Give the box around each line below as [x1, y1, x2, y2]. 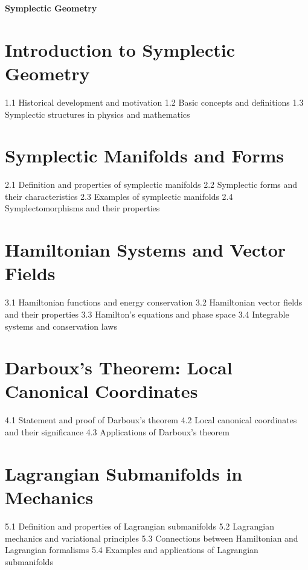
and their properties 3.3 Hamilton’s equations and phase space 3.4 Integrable [5, 307, 289, 320]
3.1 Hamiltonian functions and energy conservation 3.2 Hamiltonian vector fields [5, 296, 303, 309]
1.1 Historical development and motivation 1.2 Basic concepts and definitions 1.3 [5, 95, 304, 108]
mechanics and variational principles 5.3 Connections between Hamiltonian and [5, 531, 298, 544]
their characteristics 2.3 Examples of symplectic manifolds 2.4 [5, 190, 233, 202]
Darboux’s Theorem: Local [5, 355, 233, 380]
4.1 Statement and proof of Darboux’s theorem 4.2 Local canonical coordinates [5, 414, 297, 426]
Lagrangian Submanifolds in [5, 461, 243, 485]
